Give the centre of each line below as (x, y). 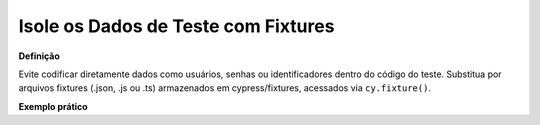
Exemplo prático (53, 106)
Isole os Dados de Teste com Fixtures (176, 26)
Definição (39, 56)
